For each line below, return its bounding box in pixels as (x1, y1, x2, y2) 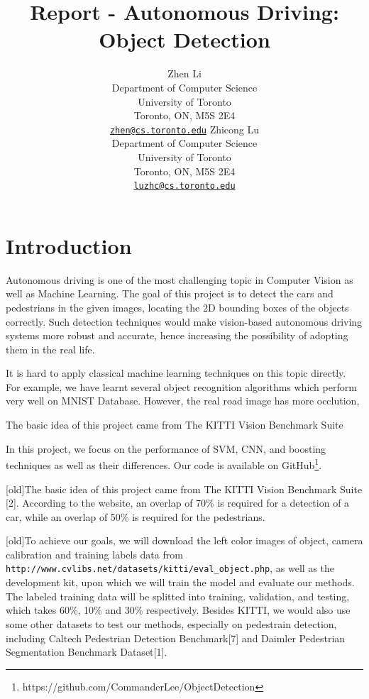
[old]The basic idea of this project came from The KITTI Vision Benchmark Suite (6, 481, 363, 496)
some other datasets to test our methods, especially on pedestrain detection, (6, 616, 337, 631)
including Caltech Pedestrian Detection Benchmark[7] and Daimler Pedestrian (6, 630, 346, 645)
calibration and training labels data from (6, 546, 183, 561)
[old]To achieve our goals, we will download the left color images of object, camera (6, 533, 363, 548)
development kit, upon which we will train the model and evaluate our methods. (6, 575, 355, 590)
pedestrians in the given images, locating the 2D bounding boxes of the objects (6, 299, 349, 314)
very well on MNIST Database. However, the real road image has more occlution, (6, 393, 360, 408)
